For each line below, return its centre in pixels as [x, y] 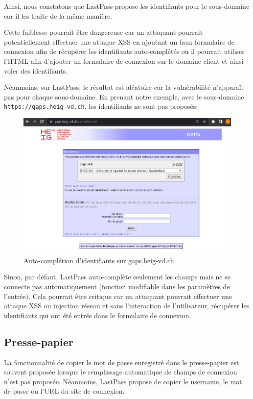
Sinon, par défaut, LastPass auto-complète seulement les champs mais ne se [117, 277]
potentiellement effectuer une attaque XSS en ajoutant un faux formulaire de [119, 41]
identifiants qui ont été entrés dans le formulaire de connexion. [98, 315]
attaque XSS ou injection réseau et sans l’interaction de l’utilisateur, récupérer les [127, 306]
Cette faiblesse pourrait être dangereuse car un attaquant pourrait [103, 32]
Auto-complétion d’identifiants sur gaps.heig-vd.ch [99, 260]
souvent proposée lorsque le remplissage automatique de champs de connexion [121, 372]
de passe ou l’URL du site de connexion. [64, 391]
